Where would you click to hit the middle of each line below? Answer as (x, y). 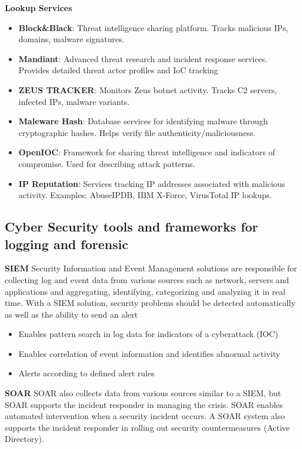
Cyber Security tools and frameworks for (132, 227)
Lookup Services (38, 8)
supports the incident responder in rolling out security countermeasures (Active (147, 427)
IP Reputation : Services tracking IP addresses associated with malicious (152, 183)
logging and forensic (67, 244)
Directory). (25, 439)
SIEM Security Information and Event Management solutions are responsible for (151, 268)
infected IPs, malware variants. (74, 101)
